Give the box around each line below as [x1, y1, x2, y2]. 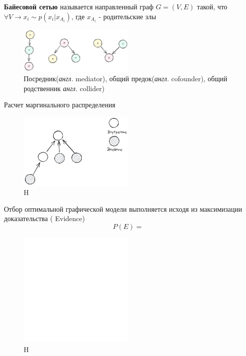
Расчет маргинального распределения [4, 99, 115, 110]
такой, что [197, 1, 228, 11]
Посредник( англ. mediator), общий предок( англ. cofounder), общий [24, 73, 228, 83]
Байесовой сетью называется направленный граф [4, 1, 154, 11]
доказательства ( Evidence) [4, 213, 85, 224]
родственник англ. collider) [24, 83, 105, 93]
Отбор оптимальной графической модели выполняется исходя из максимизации [4, 203, 243, 214]
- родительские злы [99, 11, 156, 21]
